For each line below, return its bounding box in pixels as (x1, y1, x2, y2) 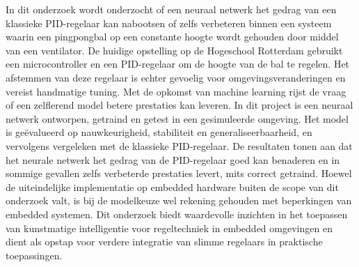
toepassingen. (6, 247, 63, 262)
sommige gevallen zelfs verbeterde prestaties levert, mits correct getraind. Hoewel (6, 166, 352, 181)
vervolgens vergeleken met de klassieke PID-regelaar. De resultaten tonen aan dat (6, 138, 353, 153)
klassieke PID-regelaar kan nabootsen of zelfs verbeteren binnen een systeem (6, 15, 332, 30)
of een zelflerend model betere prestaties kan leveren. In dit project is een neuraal (6, 98, 353, 112)
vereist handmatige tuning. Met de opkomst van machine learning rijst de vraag (6, 84, 346, 98)
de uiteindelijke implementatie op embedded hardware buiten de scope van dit (6, 179, 339, 194)
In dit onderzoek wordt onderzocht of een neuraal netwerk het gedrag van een (6, 2, 337, 16)
